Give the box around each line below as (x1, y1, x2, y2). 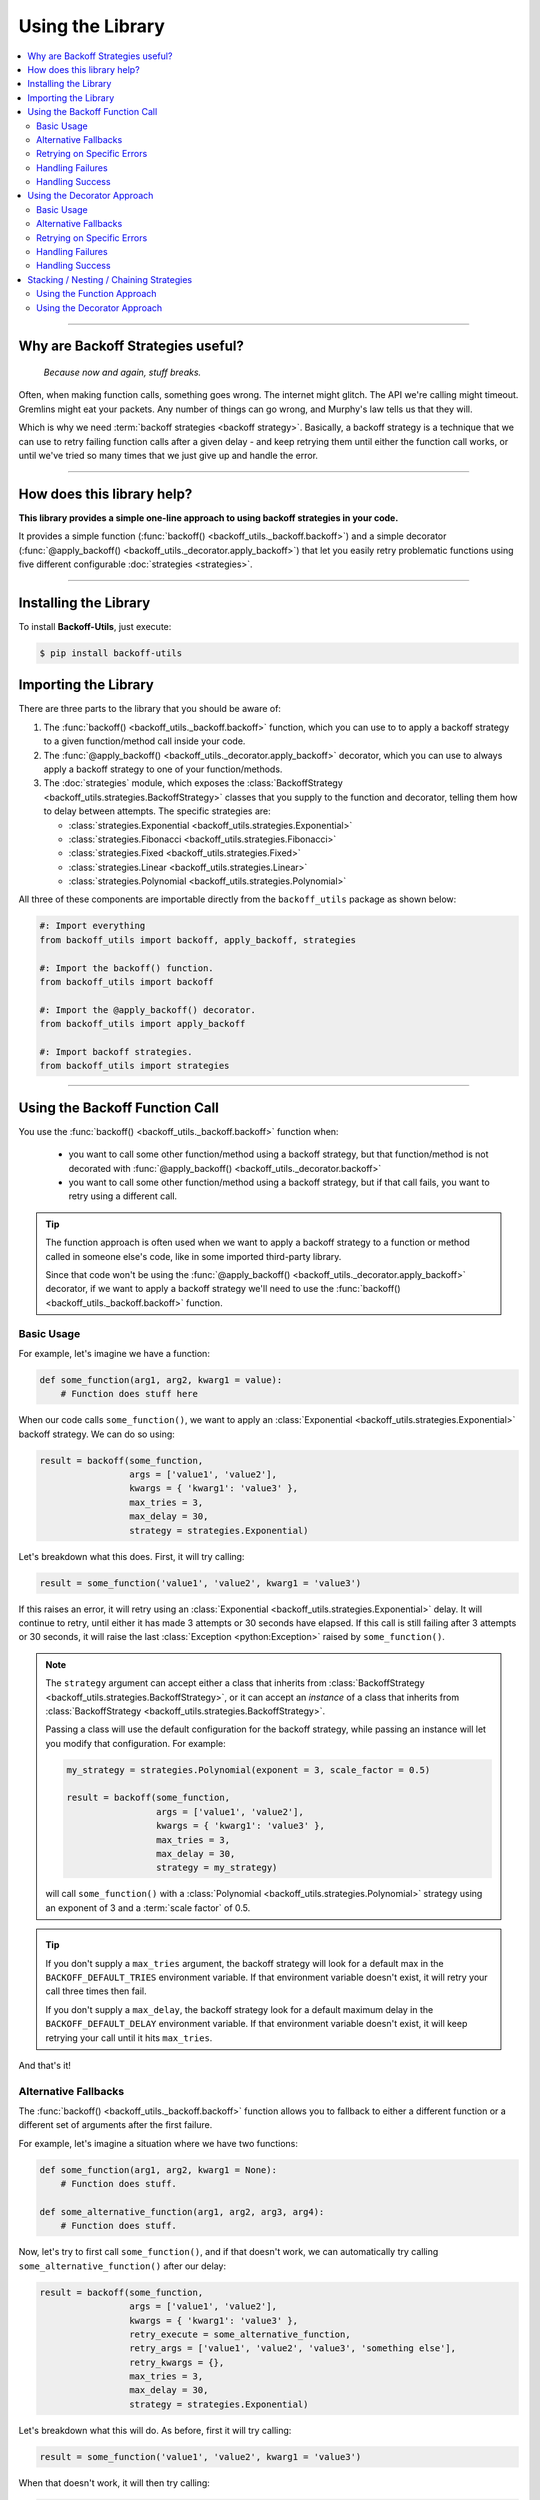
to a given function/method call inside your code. (43, 735, 246, 747)
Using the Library (18, 15, 165, 37)
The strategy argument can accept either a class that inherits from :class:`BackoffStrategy (45, 1677, 425, 1689)
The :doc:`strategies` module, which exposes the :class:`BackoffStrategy (43, 777, 344, 789)
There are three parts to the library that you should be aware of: (18, 703, 282, 715)
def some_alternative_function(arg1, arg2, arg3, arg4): (39, 2206, 325, 2217)
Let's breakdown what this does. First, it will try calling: (18, 1550, 245, 1562)
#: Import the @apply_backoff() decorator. (39, 1004, 257, 1015)
